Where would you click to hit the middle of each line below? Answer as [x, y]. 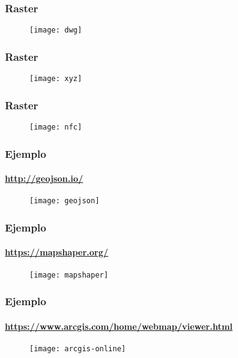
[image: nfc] [56, 127]
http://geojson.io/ [44, 178]
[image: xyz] [56, 79]
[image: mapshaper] [69, 275]
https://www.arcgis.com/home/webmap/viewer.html [119, 326]
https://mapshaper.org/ [57, 252]
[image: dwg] [56, 30]
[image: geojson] [65, 201]
